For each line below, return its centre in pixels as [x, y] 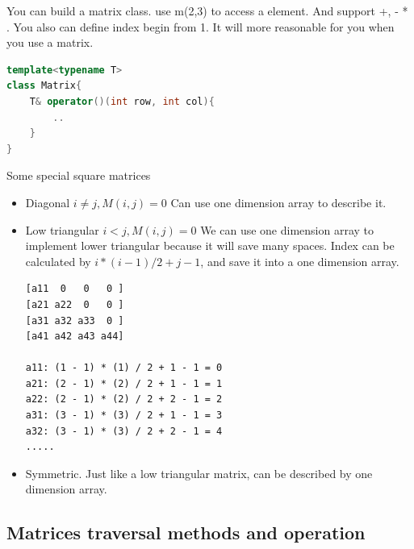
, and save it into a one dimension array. [300, 261]
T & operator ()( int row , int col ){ [122, 101]
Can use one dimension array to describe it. [278, 202]
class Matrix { [44, 86]
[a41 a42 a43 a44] [75, 337]
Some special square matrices [79, 175]
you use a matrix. [50, 42]
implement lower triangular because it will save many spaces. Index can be [210, 245]
